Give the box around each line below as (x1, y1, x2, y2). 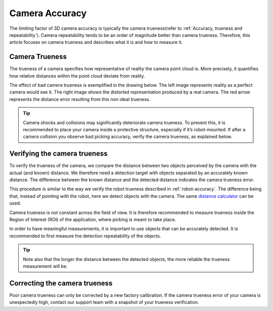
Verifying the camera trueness (9, 149, 108, 158)
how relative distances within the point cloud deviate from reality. (9, 73, 145, 79)
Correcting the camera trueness (9, 279, 113, 287)
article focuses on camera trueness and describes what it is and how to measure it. (9, 39, 183, 45)
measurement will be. (23, 263, 68, 269)
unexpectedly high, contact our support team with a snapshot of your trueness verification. (9, 299, 199, 305)
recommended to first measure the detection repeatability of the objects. (9, 233, 161, 239)
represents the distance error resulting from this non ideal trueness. (9, 96, 151, 102)
